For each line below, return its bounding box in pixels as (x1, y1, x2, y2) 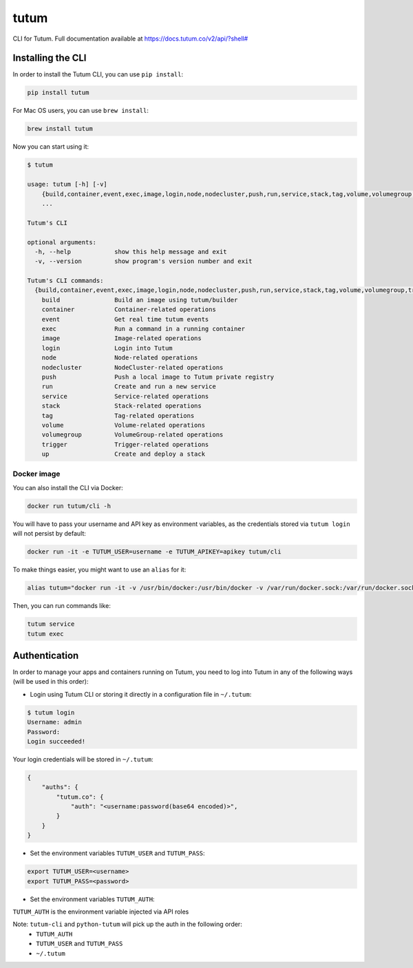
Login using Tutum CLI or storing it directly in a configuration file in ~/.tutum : (30, 690, 252, 698)
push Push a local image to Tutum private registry (41, 372, 275, 381)
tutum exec (27, 630, 64, 638)
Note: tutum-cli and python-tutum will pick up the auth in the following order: (12, 920, 242, 929)
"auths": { (41, 783, 78, 791)
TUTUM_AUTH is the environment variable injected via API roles (12, 907, 189, 916)
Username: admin (27, 718, 83, 726)
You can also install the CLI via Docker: (12, 483, 123, 492)
